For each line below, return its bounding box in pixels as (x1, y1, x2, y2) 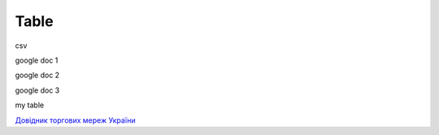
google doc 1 (15, 55, 59, 65)
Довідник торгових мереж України (15, 115, 136, 125)
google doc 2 (15, 70, 60, 81)
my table (15, 100, 45, 110)
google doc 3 (15, 85, 60, 95)
